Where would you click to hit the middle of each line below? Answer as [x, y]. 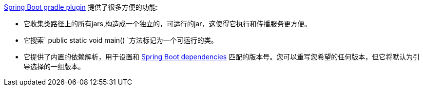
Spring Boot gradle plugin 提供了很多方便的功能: [81, 7]
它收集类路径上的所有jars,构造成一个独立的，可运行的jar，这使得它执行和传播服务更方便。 [167, 24]
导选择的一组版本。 [54, 66]
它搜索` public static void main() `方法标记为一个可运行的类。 [121, 40]
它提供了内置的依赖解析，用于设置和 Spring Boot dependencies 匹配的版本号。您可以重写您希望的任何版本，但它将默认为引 [222, 57]
